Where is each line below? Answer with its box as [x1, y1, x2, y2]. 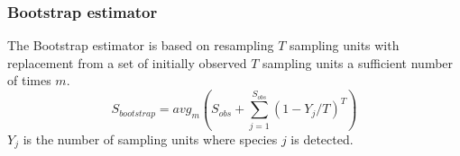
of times [7, 71, 51, 90]
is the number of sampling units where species [23, 129, 278, 148]
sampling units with [289, 36, 400, 55]
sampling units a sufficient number [262, 53, 454, 72]
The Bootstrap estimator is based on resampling [7, 36, 274, 55]
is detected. [290, 129, 354, 148]
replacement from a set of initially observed [7, 53, 247, 72]
